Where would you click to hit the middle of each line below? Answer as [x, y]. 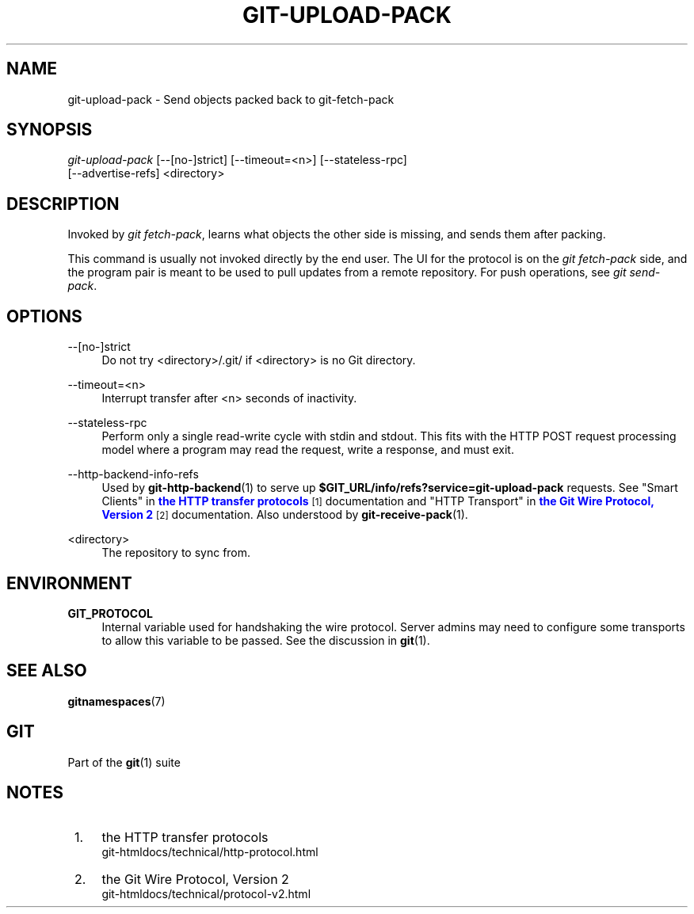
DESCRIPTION [63, 204]
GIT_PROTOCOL [110, 613]
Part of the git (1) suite [124, 762]
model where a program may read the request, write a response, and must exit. [308, 450]
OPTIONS [44, 316]
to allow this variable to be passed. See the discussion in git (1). [266, 640]
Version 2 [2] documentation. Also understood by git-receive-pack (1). [285, 515]
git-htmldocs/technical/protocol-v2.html [206, 893]
